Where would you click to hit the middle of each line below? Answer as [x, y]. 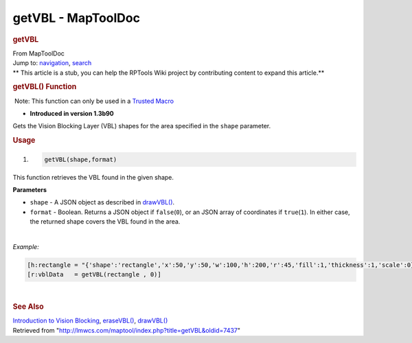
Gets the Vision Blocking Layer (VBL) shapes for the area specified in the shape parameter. [142, 126]
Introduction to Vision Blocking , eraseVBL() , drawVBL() [90, 321]
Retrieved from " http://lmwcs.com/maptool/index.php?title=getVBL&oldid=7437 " [126, 330]
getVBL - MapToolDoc [77, 18]
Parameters [30, 190]
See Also [28, 307]
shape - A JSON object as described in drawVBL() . [102, 202]
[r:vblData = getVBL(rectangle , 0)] [94, 275]
